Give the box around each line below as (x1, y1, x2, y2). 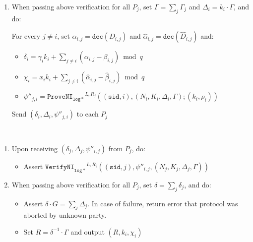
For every (11, 31, 41, 41)
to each (76, 109, 99, 119)
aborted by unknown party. (23, 210, 107, 220)
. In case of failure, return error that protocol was (87, 198, 238, 208)
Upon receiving (11, 143, 58, 153)
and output (70, 226, 105, 237)
